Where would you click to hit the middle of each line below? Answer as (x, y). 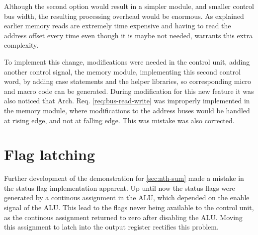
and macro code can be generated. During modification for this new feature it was (129, 91)
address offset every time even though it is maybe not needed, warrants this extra (128, 35)
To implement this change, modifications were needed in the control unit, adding (127, 61)
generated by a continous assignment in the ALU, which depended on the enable (127, 197)
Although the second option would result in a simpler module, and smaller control (129, 6)
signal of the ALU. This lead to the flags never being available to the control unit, (129, 207)
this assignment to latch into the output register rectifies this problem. (111, 227)
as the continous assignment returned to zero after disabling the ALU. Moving (123, 217)
